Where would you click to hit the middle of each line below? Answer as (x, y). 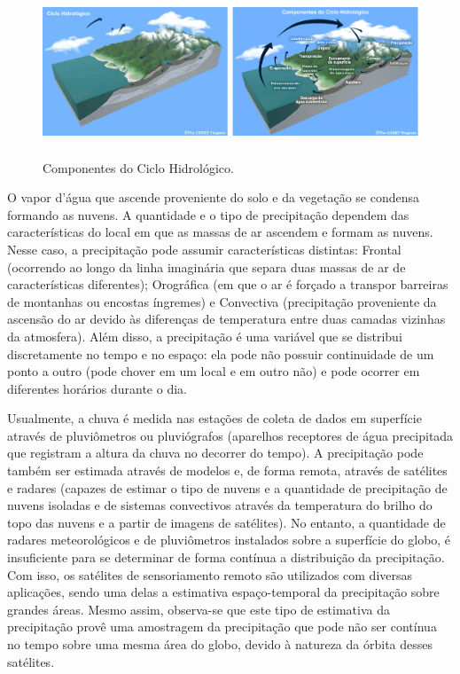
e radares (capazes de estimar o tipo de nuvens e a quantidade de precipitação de (227, 487)
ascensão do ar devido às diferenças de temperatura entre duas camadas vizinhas (226, 319)
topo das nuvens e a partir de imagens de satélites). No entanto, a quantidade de (226, 522)
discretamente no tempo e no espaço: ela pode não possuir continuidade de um (221, 353)
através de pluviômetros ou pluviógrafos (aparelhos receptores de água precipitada (230, 435)
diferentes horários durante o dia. (97, 388)
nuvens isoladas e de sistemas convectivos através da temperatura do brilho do (220, 505)
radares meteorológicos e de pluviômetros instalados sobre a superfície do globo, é (229, 540)
